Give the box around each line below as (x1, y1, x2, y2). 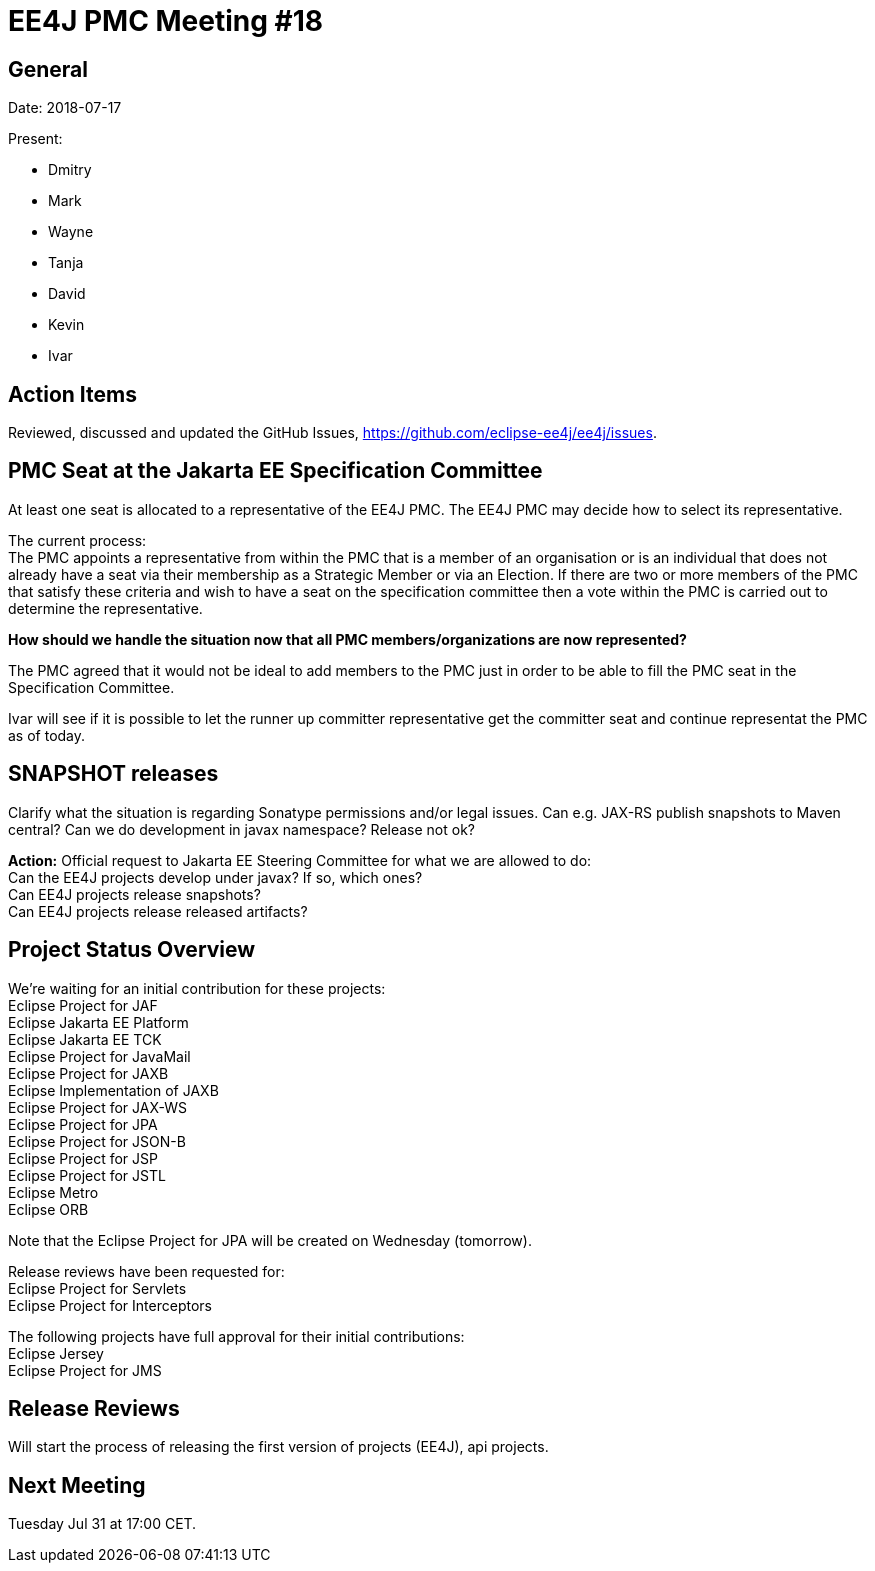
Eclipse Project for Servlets (8, 1279, 187, 1297)
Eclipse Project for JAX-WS (8, 1098, 188, 1116)
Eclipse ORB (8, 1200, 89, 1218)
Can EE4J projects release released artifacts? (8, 902, 308, 920)
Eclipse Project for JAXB (8, 1064, 169, 1082)
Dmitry (48, 161, 92, 179)
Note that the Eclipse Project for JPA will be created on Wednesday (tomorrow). (8, 1231, 532, 1249)
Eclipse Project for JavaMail (8, 1047, 191, 1065)
